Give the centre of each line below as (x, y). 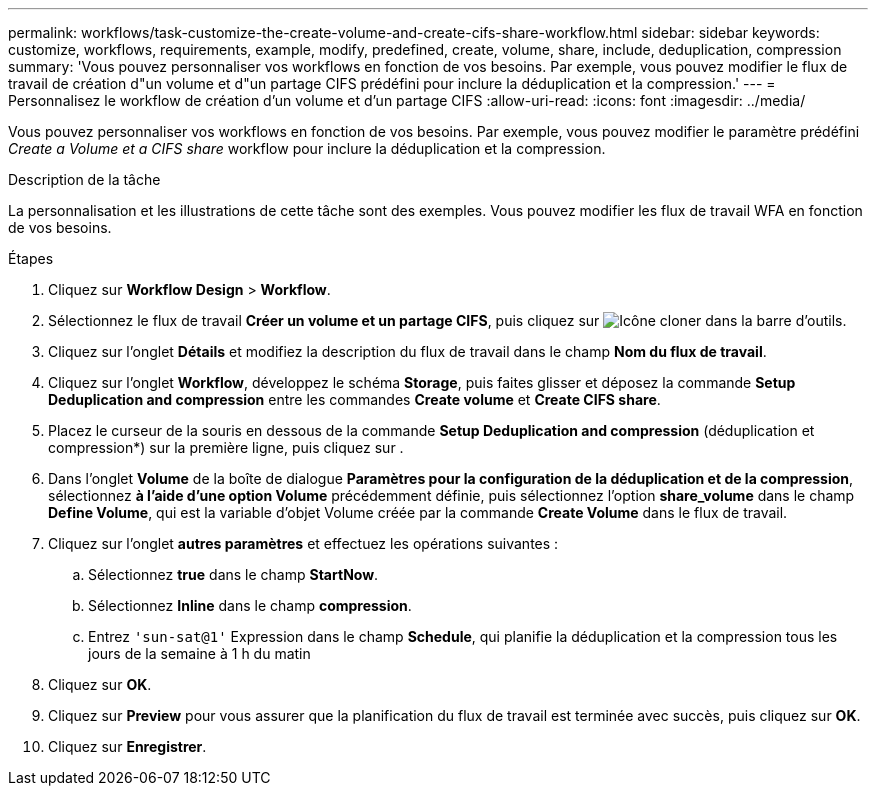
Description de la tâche (84, 179)
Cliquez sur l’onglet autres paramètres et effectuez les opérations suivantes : (303, 543)
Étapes (31, 258)
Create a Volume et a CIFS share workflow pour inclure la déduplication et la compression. (307, 148)
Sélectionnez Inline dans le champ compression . (250, 605)
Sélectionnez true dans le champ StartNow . (233, 574)
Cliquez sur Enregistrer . (127, 746)
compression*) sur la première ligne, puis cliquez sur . (226, 447)
